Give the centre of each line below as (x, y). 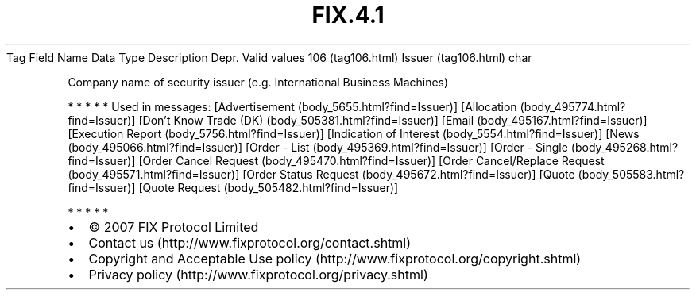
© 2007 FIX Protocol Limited (174, 227)
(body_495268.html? (624, 147)
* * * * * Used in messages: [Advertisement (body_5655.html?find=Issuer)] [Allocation (292, 106)
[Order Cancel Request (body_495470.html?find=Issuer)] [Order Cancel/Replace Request (371, 160)
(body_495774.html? (573, 106)
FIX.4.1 (348, 15)
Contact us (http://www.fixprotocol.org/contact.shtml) (250, 242)
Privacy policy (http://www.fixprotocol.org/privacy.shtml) (258, 274)
